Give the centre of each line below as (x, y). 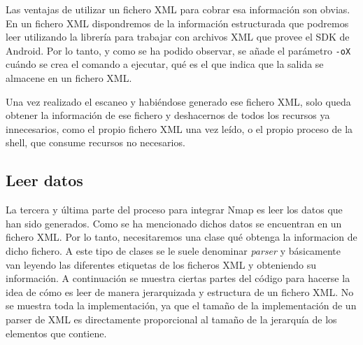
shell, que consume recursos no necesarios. (95, 142)
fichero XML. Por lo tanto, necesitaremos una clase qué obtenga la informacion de (181, 237)
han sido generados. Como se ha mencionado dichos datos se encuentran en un (174, 223)
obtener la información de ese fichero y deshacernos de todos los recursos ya (168, 115)
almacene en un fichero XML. (69, 78)
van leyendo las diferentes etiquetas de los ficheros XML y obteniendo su (161, 264)
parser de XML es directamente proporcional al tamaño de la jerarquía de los (171, 319)
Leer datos (44, 180)
